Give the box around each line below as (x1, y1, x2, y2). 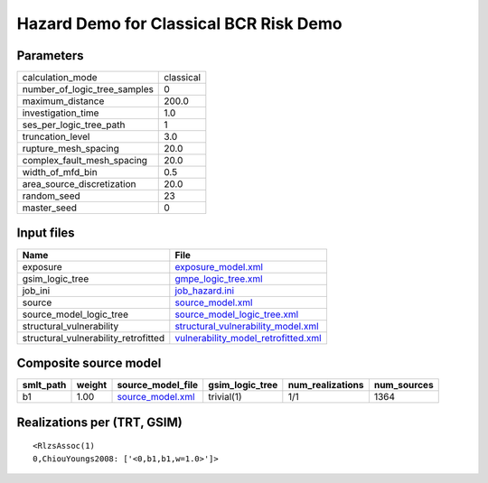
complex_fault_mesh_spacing (22, 154, 148, 167)
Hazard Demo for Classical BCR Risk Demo (16, 14, 343, 33)
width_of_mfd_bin (22, 166, 99, 179)
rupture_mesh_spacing (22, 143, 119, 155)
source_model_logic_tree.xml (174, 308, 299, 320)
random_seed (22, 190, 80, 202)
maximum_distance (22, 95, 105, 107)
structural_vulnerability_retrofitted (22, 331, 165, 344)
